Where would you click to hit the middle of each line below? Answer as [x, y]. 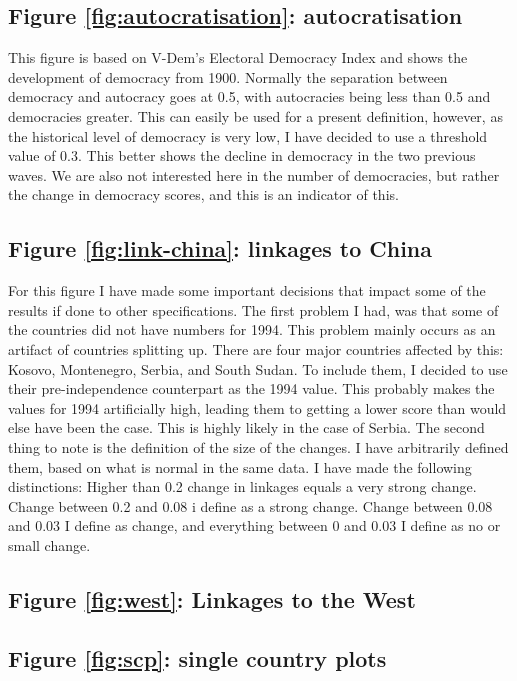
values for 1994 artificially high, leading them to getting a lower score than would [257, 407]
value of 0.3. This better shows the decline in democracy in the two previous [242, 155]
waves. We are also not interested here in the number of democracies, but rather [254, 174]
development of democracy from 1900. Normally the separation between [228, 76]
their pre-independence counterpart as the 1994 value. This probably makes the [251, 388]
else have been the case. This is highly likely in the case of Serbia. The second [246, 427]
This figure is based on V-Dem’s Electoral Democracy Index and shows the [238, 57]
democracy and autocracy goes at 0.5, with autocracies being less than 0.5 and [249, 96]
